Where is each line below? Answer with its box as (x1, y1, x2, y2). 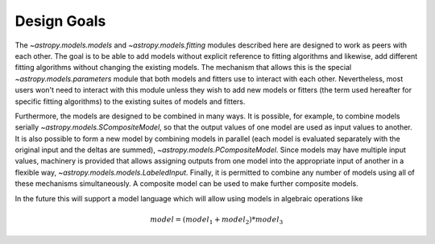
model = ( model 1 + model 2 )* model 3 (150, 214, 284, 225)
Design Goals (14, 12, 106, 30)
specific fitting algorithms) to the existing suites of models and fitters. (14, 97, 246, 106)
